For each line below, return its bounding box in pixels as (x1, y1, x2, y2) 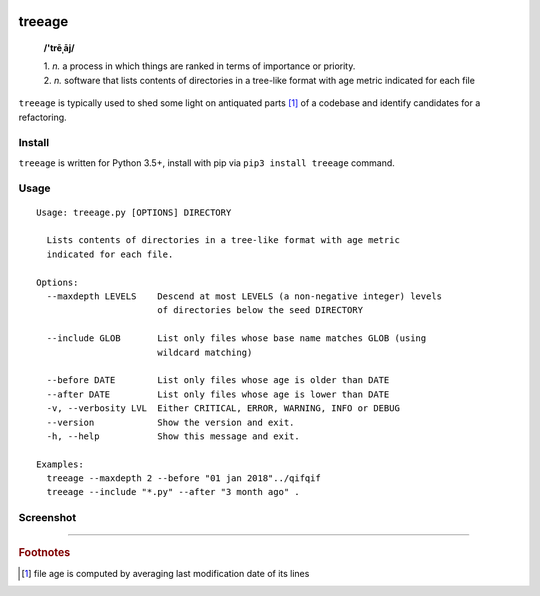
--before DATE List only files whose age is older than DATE (46, 375, 390, 386)
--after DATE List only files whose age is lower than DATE (46, 388, 390, 400)
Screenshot (18, 511, 77, 525)
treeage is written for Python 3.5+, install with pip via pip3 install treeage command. (18, 156, 395, 169)
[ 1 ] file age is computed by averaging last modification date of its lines (21, 567, 310, 579)
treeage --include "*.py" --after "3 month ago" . (46, 486, 300, 498)
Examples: (36, 458, 84, 470)
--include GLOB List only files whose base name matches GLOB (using (46, 333, 427, 344)
